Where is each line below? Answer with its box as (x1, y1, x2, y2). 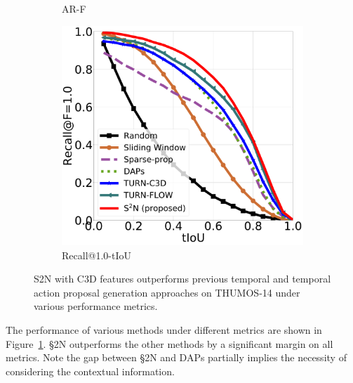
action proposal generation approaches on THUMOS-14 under (34, 285, 300, 299)
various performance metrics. (34, 299, 158, 313)
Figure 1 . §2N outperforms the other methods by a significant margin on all (6, 336, 333, 351)
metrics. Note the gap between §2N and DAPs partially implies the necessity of (6, 350, 347, 365)
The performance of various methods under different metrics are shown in (6, 322, 322, 337)
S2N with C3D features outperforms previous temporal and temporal (34, 271, 331, 286)
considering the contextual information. (6, 363, 175, 378)
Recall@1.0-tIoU (62, 247, 131, 262)
